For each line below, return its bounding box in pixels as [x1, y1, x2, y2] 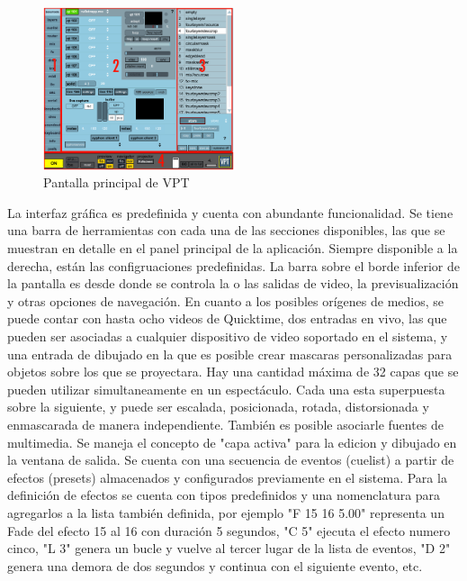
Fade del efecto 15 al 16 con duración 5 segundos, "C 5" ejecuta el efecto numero [7, 521, 451, 540]
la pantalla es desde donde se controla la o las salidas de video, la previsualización [7, 274, 459, 293]
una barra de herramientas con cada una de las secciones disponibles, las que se [7, 221, 445, 240]
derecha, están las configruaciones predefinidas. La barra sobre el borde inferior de [7, 256, 461, 275]
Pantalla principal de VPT [43, 173, 190, 192]
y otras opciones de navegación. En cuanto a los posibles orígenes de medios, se [7, 291, 444, 310]
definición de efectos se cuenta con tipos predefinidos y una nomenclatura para [7, 486, 441, 504]
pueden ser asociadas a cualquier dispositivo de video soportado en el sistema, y [7, 327, 448, 345]
